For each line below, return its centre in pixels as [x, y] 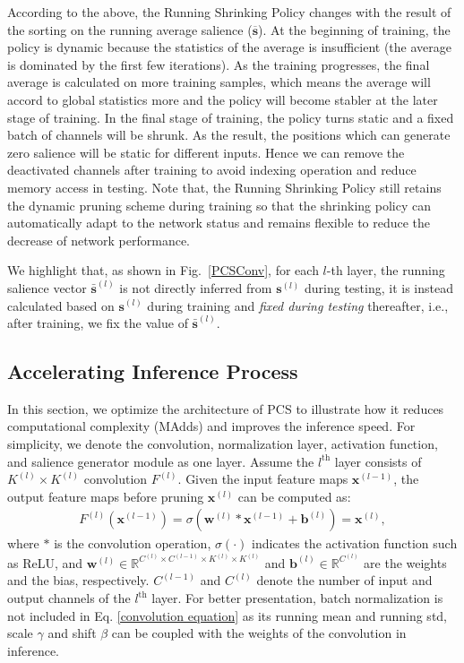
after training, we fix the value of [98, 323]
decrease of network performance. [99, 240]
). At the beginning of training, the [354, 29]
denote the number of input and [344, 580]
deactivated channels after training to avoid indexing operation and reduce [212, 170]
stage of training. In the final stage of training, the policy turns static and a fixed [231, 117]
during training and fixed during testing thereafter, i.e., [298, 305]
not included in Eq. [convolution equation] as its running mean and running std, [228, 615]
